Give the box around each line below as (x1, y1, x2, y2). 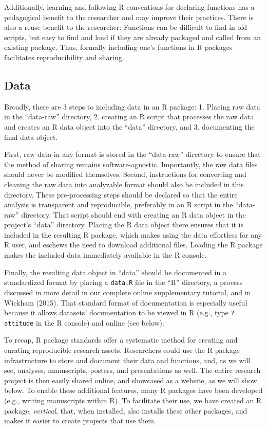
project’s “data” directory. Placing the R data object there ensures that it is (4, 219, 244, 230)
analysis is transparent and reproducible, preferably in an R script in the (4, 199, 233, 210)
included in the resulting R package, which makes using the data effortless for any (4, 229, 262, 240)
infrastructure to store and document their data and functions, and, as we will (4, 354, 251, 365)
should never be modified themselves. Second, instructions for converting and (4, 169, 246, 180)
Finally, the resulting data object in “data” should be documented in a (4, 266, 226, 277)
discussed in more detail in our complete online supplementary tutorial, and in (4, 287, 251, 297)
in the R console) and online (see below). (35, 317, 164, 328)
